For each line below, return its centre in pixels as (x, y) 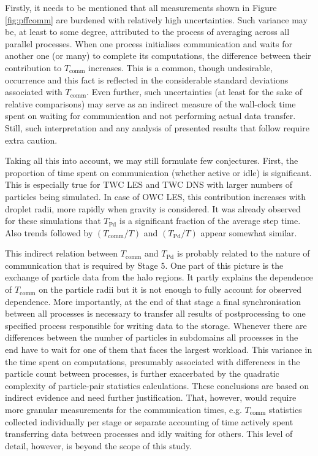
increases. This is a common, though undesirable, (180, 67)
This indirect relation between (62, 253)
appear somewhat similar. (249, 232)
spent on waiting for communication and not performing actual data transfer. (150, 116)
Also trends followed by (49, 232)
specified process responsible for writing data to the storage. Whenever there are (156, 325)
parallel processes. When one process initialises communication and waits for (149, 43)
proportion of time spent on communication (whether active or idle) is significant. (158, 172)
